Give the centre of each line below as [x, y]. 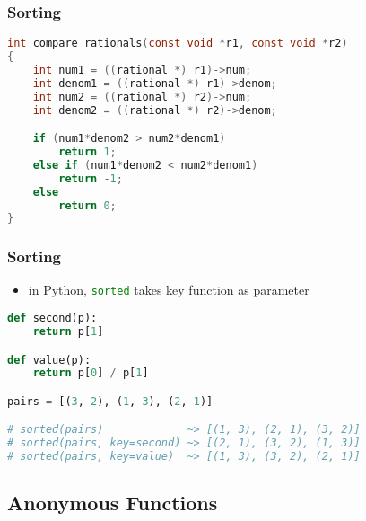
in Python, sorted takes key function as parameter [169, 290]
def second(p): [52, 318]
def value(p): [49, 360]
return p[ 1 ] [68, 331]
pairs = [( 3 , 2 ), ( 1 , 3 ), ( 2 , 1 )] [110, 401]
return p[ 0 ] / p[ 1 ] [91, 373]
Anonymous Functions [113, 503]
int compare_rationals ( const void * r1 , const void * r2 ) [178, 44]
